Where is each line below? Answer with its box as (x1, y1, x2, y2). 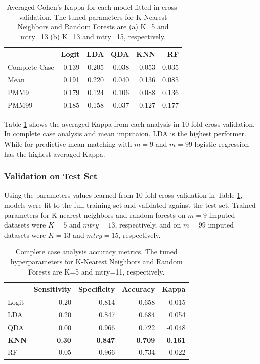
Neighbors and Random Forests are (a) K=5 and (17, 21, 169, 32)
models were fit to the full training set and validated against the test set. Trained (4, 200, 256, 210)
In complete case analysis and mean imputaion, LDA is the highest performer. (4, 128, 246, 139)
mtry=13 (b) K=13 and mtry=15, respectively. (20, 31, 166, 41)
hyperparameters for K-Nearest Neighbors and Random (10, 256, 183, 266)
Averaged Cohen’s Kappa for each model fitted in (7, 2, 160, 12)
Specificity (78, 284, 115, 294)
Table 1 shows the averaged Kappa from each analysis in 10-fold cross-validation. (4, 118, 255, 129)
